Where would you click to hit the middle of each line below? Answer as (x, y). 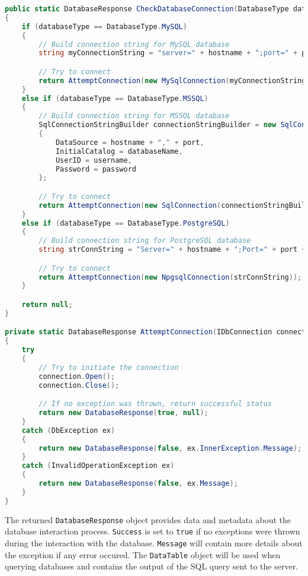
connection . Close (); (79, 385)
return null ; (47, 305)
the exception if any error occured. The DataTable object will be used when (143, 554)
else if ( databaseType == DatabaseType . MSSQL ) (115, 98)
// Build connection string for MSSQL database (134, 116)
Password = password (96, 169)
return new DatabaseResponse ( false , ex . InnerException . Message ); (170, 448)
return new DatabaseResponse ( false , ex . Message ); (138, 484)
